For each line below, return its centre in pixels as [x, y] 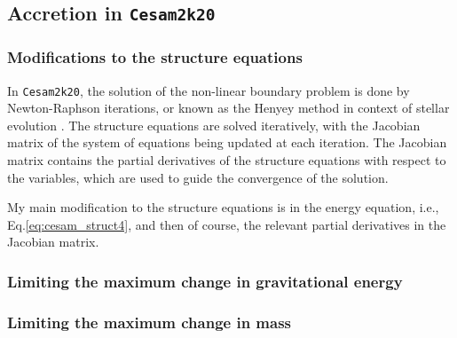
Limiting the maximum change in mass [150, 322]
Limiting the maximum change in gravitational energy [205, 281]
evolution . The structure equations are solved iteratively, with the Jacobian [214, 125]
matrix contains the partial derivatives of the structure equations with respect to [227, 160]
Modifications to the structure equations [155, 57]
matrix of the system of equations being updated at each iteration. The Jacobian [227, 142]
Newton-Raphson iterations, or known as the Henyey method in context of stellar [228, 108]
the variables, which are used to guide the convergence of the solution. [198, 177]
